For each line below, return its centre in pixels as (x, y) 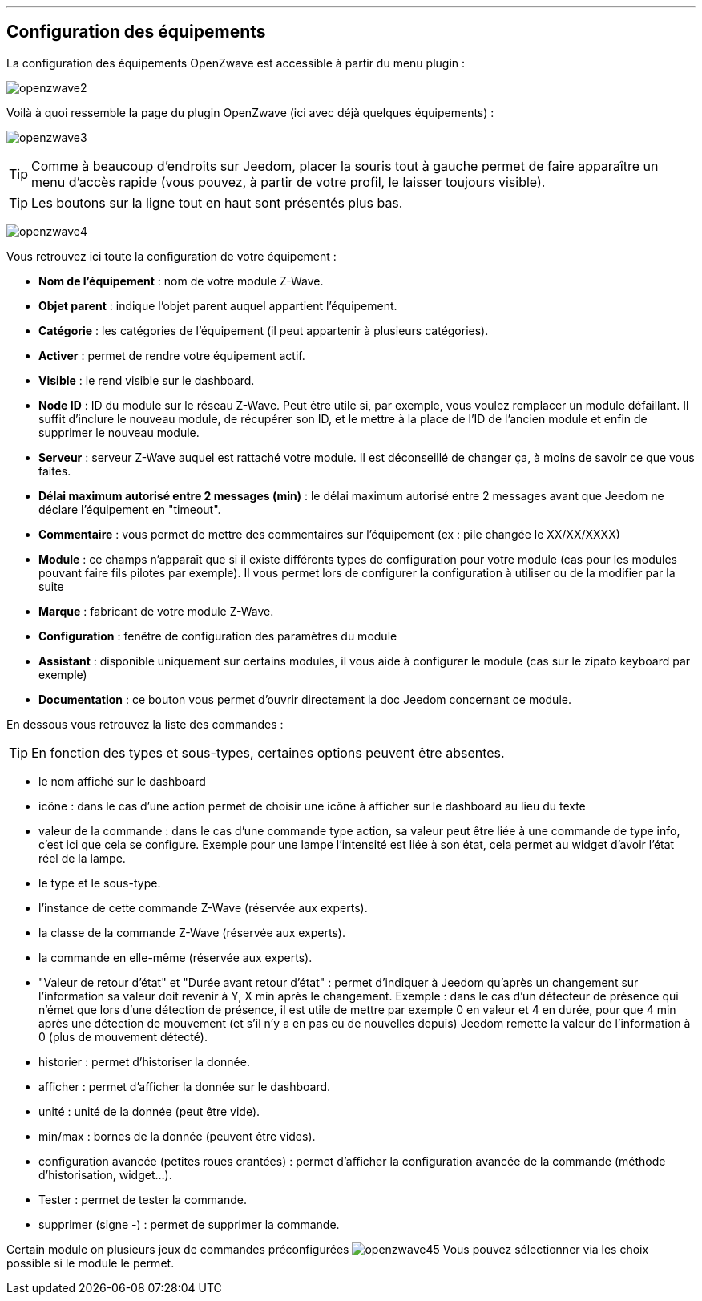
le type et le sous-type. (100, 883)
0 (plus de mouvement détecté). (123, 1036)
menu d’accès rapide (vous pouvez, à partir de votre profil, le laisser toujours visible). (288, 182)
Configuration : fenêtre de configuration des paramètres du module (218, 636)
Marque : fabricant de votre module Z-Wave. (156, 611)
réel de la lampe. (82, 858)
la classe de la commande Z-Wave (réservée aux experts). (192, 932)
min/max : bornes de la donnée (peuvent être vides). (177, 1136)
